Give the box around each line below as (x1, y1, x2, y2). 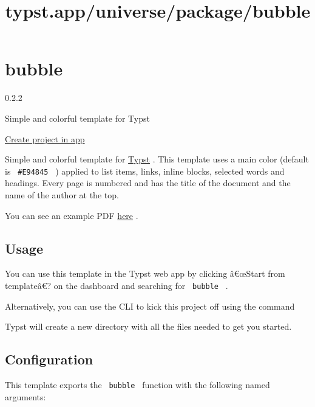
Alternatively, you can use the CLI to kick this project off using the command (5, 299, 295, 312)
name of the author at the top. (5, 188, 119, 201)
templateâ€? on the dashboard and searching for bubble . (5, 279, 228, 291)
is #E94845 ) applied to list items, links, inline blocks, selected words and (5, 164, 285, 177)
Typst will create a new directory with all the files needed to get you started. (5, 320, 292, 333)
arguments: (5, 390, 46, 403)
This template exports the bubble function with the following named (5, 378, 270, 391)
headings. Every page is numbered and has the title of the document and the (5, 176, 291, 189)
